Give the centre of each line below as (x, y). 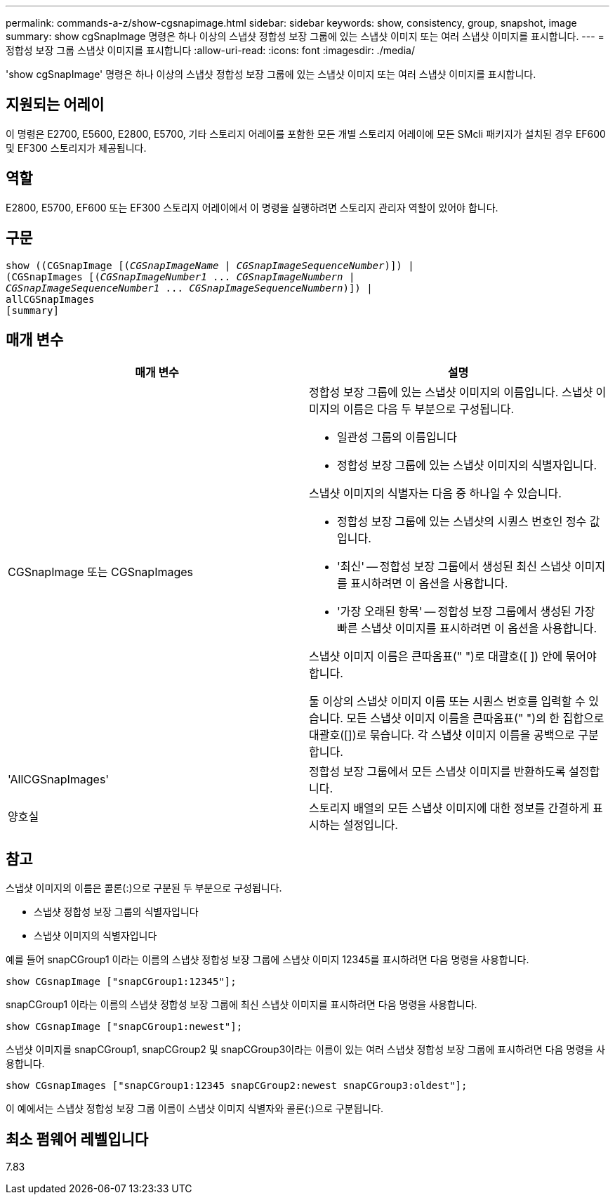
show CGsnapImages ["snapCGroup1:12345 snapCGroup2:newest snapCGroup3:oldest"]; (237, 1086)
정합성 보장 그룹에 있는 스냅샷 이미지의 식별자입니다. (467, 465)
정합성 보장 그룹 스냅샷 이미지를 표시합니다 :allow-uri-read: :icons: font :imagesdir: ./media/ (210, 50)
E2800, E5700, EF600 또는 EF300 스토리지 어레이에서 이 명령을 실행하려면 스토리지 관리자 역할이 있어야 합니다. (252, 207)
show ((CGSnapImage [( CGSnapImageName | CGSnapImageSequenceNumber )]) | (210, 265)
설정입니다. (370, 825)
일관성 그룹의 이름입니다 (397, 437)
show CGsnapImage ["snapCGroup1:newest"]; (124, 1027)
